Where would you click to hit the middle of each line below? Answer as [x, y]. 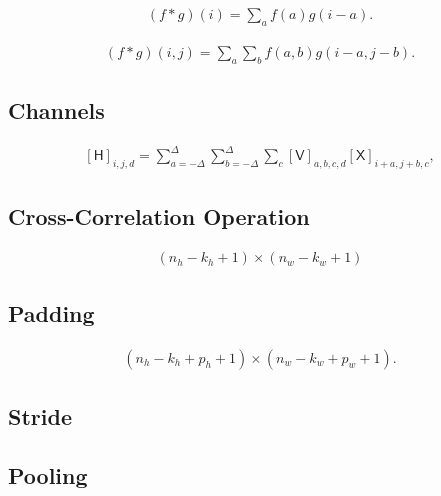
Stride [40, 416]
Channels [56, 110]
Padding [51, 312]
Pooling [48, 474]
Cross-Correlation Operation [159, 215]
